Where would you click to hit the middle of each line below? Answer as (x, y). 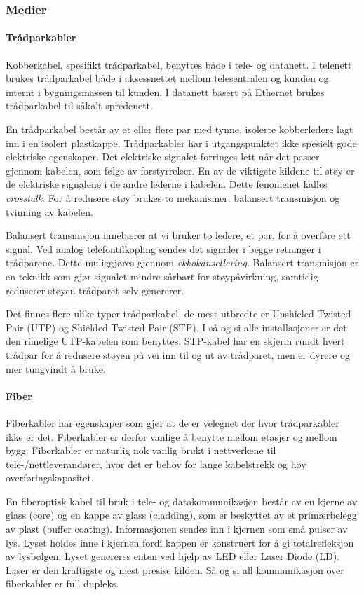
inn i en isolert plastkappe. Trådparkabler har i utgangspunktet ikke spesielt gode (181, 143)
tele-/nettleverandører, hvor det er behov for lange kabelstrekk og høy (156, 464)
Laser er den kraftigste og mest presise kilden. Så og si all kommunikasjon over (175, 569)
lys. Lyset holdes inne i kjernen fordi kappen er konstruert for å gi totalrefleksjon (180, 542)
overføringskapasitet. (50, 478)
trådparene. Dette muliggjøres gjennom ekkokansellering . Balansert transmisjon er (182, 262)
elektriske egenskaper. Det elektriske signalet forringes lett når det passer (163, 157)
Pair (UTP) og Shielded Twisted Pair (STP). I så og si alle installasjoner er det (176, 327)
